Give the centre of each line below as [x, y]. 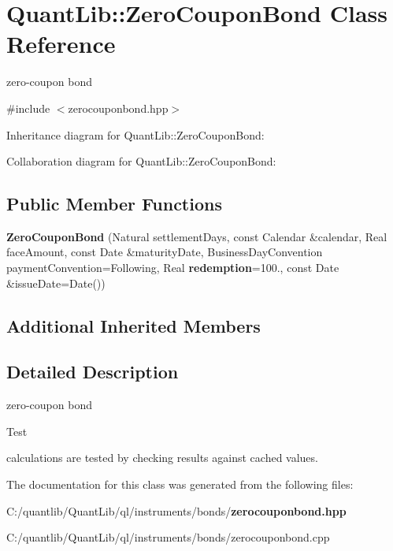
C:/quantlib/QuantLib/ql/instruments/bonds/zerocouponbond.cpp [168, 537]
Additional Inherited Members [133, 325]
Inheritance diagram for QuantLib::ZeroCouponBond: [135, 134]
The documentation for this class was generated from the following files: [180, 484]
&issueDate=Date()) [56, 283]
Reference [61, 44]
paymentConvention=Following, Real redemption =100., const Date [173, 268]
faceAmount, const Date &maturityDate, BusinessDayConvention [165, 252]
